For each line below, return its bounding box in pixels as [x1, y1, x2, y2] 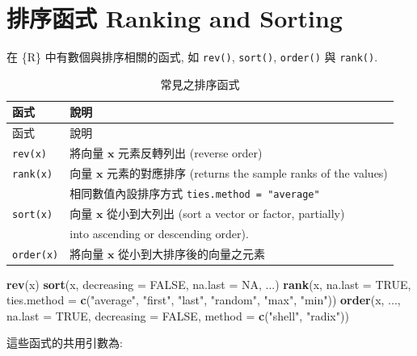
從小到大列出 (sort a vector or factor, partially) [107, 204, 345, 221]
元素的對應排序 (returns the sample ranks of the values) [107, 165, 388, 181]
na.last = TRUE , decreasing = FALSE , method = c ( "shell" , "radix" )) [6, 307, 349, 324]
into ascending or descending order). [69, 224, 249, 241]
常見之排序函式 [160, 75, 240, 92]
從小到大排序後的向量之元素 [118, 245, 266, 262]
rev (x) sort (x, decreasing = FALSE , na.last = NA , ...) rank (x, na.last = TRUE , [6, 275, 411, 292]
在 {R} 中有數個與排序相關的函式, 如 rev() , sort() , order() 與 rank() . [6, 48, 378, 65]
